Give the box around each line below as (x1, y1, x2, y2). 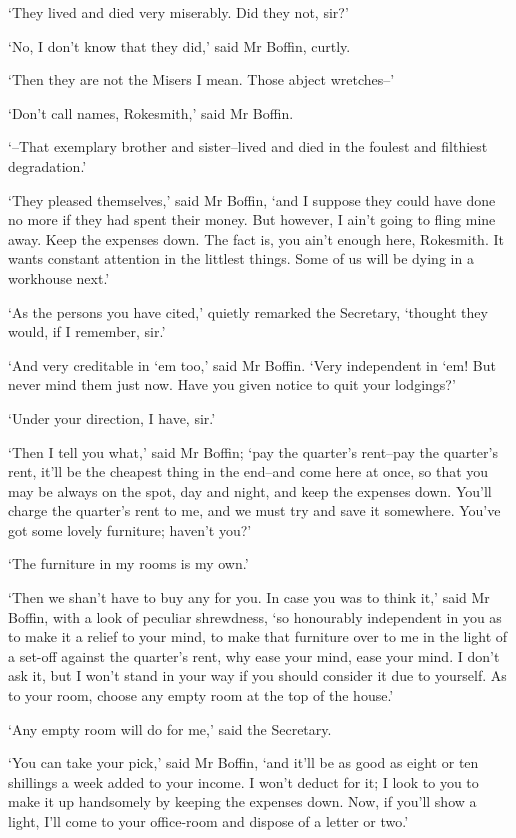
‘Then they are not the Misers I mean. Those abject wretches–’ (8, 69, 395, 90)
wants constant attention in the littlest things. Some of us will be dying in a (8, 248, 474, 269)
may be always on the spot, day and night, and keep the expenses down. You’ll (8, 480, 492, 501)
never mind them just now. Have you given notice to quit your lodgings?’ (8, 374, 456, 395)
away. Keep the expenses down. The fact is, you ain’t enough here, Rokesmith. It (8, 228, 504, 249)
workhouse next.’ (8, 267, 110, 288)
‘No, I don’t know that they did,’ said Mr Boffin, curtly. (8, 35, 351, 56)
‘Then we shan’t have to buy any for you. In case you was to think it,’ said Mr (8, 587, 490, 608)
